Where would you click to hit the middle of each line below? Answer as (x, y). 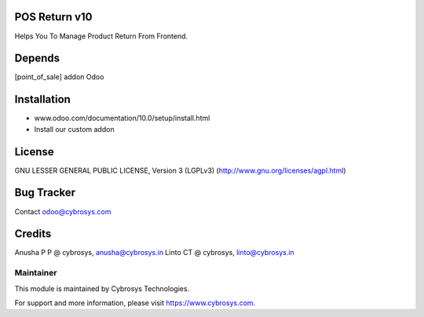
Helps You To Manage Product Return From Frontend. (101, 36)
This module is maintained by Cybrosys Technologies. (102, 288)
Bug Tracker (45, 193)
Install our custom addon (74, 129)
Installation (42, 99)
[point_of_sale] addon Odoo (59, 77)
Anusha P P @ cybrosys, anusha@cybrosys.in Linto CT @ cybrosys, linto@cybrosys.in (154, 253)
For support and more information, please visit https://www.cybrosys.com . (135, 303)
